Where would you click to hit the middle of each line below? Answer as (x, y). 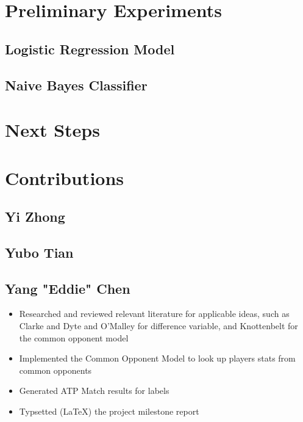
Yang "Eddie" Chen (68, 288)
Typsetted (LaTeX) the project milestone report (109, 411)
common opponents (55, 370)
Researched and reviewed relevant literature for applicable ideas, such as (154, 314)
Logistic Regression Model (90, 49)
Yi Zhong (35, 216)
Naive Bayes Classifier (76, 85)
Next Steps (52, 130)
